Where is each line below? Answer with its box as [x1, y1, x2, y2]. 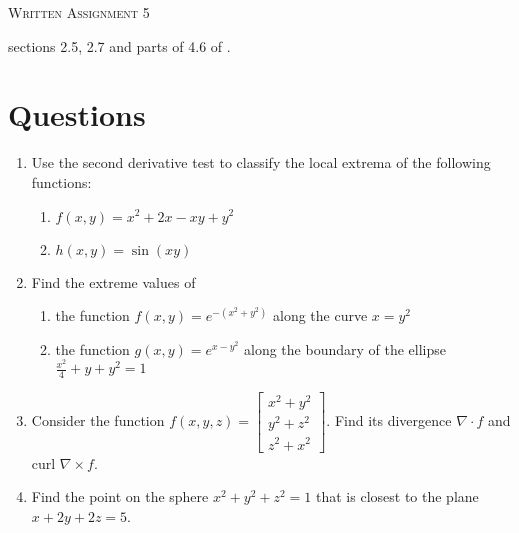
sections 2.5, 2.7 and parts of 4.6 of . [8, 35, 231, 56]
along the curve [272, 305, 368, 326]
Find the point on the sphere [31, 486, 209, 507]
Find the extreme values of [31, 271, 196, 292]
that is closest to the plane [316, 486, 479, 507]
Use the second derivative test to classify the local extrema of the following [31, 152, 491, 173]
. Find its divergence [326, 410, 452, 431]
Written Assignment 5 [8, 2, 150, 22]
